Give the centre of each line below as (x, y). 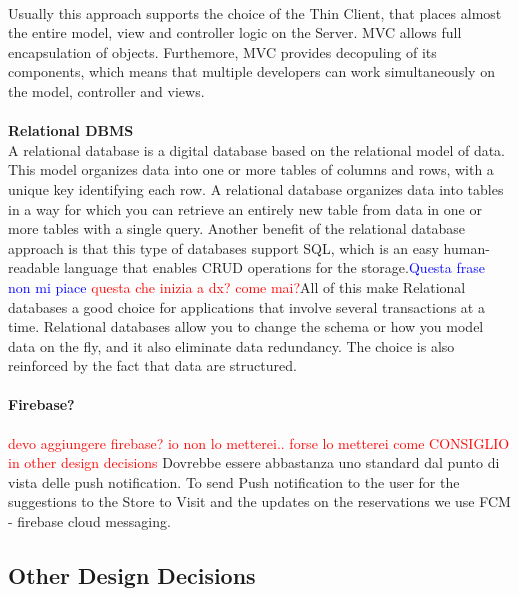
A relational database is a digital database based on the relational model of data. (257, 149)
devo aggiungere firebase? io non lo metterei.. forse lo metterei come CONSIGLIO (259, 442)
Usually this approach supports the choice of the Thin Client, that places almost (255, 12)
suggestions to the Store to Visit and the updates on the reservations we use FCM (259, 501)
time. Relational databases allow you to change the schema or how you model (246, 326)
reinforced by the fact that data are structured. (152, 365)
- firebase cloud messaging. (89, 521)
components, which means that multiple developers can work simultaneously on (251, 71)
